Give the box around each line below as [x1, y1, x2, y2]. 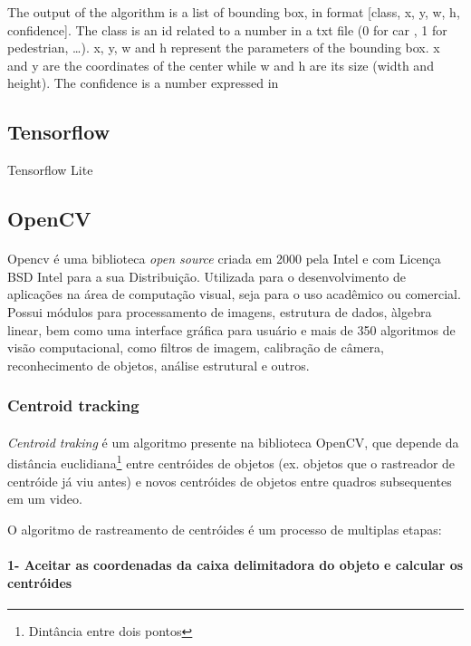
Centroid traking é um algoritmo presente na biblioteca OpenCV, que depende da [7, 432, 459, 451]
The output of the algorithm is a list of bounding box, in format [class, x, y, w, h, [7, 3, 460, 21]
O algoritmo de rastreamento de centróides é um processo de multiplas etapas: [7, 519, 442, 538]
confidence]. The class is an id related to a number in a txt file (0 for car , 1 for [7, 20, 447, 39]
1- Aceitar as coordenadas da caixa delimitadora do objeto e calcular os [7, 554, 464, 574]
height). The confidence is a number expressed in [7, 73, 279, 92]
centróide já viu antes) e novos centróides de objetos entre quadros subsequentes [7, 471, 452, 490]
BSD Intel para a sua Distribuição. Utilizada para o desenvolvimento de [7, 266, 406, 285]
